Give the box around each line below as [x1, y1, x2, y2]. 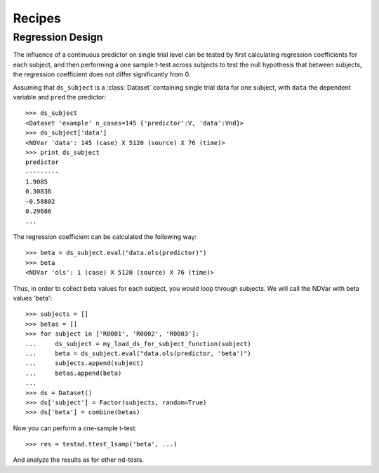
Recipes [13, 11, 61, 26]
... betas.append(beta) [25, 369, 122, 377]
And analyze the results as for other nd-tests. [13, 455, 144, 464]
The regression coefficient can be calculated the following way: [13, 233, 197, 241]
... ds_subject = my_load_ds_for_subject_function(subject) [25, 340, 252, 348]
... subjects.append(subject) [25, 359, 144, 367]
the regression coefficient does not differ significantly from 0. [13, 70, 191, 78]
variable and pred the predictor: [13, 92, 107, 101]
